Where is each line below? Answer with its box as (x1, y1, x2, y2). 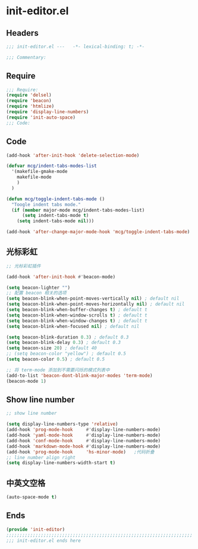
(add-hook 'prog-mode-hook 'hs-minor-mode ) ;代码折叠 (6, 449, 155, 455)
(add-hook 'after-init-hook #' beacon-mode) (6, 274, 116, 280)
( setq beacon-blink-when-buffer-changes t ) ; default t (6, 307, 147, 313)
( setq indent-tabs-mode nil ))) (17, 218, 95, 224)
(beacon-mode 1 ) (6, 378, 46, 384)
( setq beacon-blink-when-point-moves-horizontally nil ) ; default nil (6, 301, 185, 308)
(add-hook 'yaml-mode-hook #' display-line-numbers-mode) (6, 432, 161, 438)
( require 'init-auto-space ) (6, 114, 76, 120)
